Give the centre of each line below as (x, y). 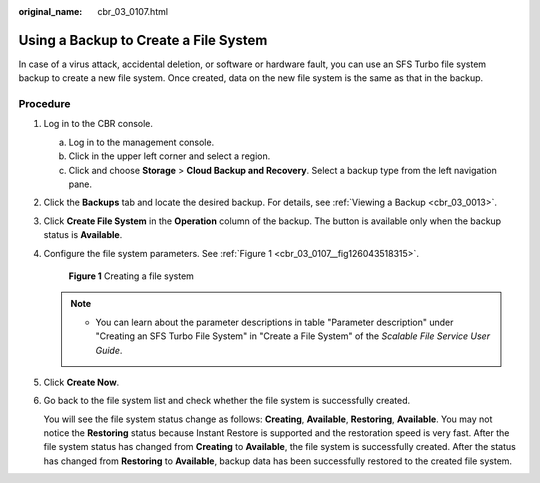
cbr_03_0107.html (133, 11)
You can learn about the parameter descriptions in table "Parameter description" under (274, 322)
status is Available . (83, 235)
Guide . (109, 350)
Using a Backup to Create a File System (143, 40)
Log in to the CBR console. (98, 124)
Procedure (44, 104)
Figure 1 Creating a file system (131, 276)
